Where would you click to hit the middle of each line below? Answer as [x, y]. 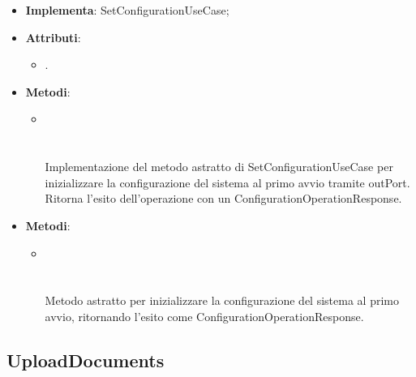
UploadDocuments [86, 360]
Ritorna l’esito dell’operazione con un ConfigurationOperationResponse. [223, 198]
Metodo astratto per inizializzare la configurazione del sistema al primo [222, 300]
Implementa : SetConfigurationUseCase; [127, 10]
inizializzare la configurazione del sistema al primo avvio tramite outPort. [227, 182]
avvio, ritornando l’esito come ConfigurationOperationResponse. [204, 316]
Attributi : [53, 37]
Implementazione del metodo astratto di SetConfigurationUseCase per [219, 167]
